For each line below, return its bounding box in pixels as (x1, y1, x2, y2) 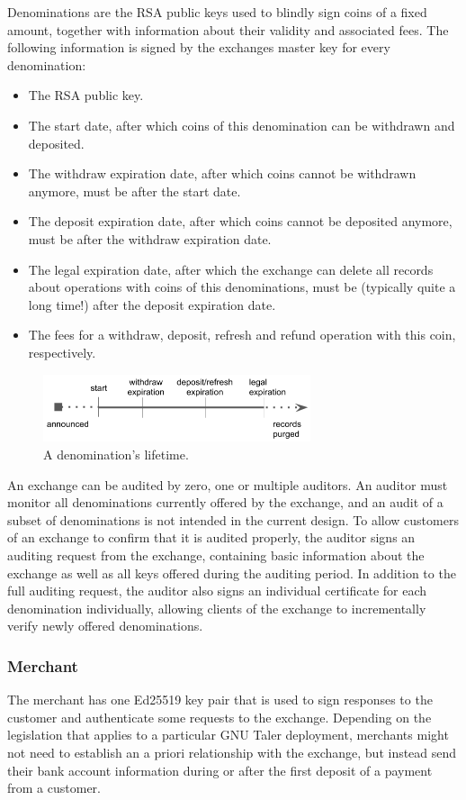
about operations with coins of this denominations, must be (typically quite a (28, 277, 456, 296)
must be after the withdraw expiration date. (28, 229, 272, 248)
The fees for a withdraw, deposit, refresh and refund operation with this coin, (28, 325, 456, 344)
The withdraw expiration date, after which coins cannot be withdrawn (28, 164, 417, 183)
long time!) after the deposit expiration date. (28, 295, 276, 314)
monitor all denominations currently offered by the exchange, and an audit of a (7, 493, 444, 512)
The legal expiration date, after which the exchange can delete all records (28, 259, 434, 278)
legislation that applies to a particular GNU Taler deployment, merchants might (7, 725, 449, 744)
